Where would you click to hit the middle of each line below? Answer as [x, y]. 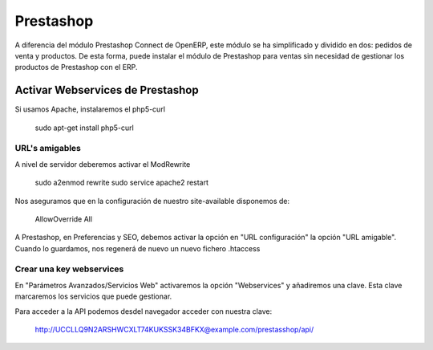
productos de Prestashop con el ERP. [76, 67]
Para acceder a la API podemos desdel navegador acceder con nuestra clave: [144, 311]
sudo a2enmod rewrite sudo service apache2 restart [121, 183]
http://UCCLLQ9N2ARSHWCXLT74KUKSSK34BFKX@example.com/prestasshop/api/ [174, 330]
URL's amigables [48, 149]
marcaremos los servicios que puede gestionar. [93, 296]
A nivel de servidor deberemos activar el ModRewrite [103, 164]
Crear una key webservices [69, 269]
